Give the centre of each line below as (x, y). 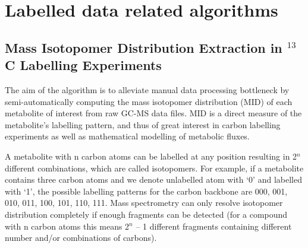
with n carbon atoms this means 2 (67, 226)
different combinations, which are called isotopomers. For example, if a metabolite (154, 168)
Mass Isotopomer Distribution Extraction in (144, 47)
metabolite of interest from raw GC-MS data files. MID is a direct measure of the (153, 113)
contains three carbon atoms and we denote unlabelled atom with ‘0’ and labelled (153, 179)
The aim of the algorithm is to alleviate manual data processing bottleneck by (147, 89)
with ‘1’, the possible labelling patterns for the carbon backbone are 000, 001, (146, 191)
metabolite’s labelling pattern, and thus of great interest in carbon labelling (143, 124)
